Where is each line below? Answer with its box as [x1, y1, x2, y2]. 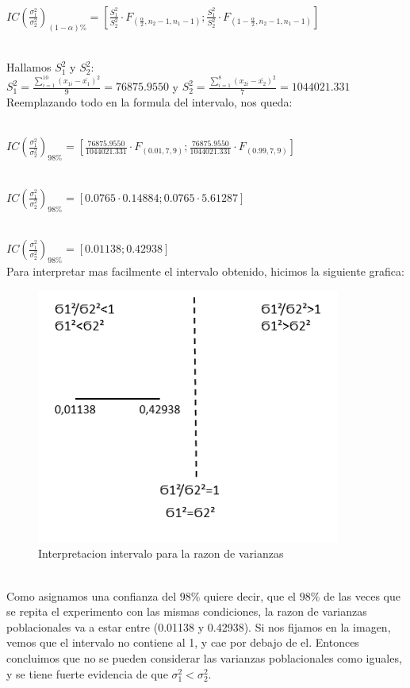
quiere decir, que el [204, 587, 296, 604]
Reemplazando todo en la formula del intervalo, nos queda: [6, 94, 293, 110]
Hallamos [6, 59, 52, 75]
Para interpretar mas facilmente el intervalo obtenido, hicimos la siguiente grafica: [6, 263, 404, 280]
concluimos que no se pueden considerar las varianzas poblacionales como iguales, [6, 650, 402, 667]
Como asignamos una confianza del [6, 587, 177, 604]
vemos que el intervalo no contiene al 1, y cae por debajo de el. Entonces [6, 634, 359, 651]
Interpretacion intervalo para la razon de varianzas [38, 545, 284, 562]
